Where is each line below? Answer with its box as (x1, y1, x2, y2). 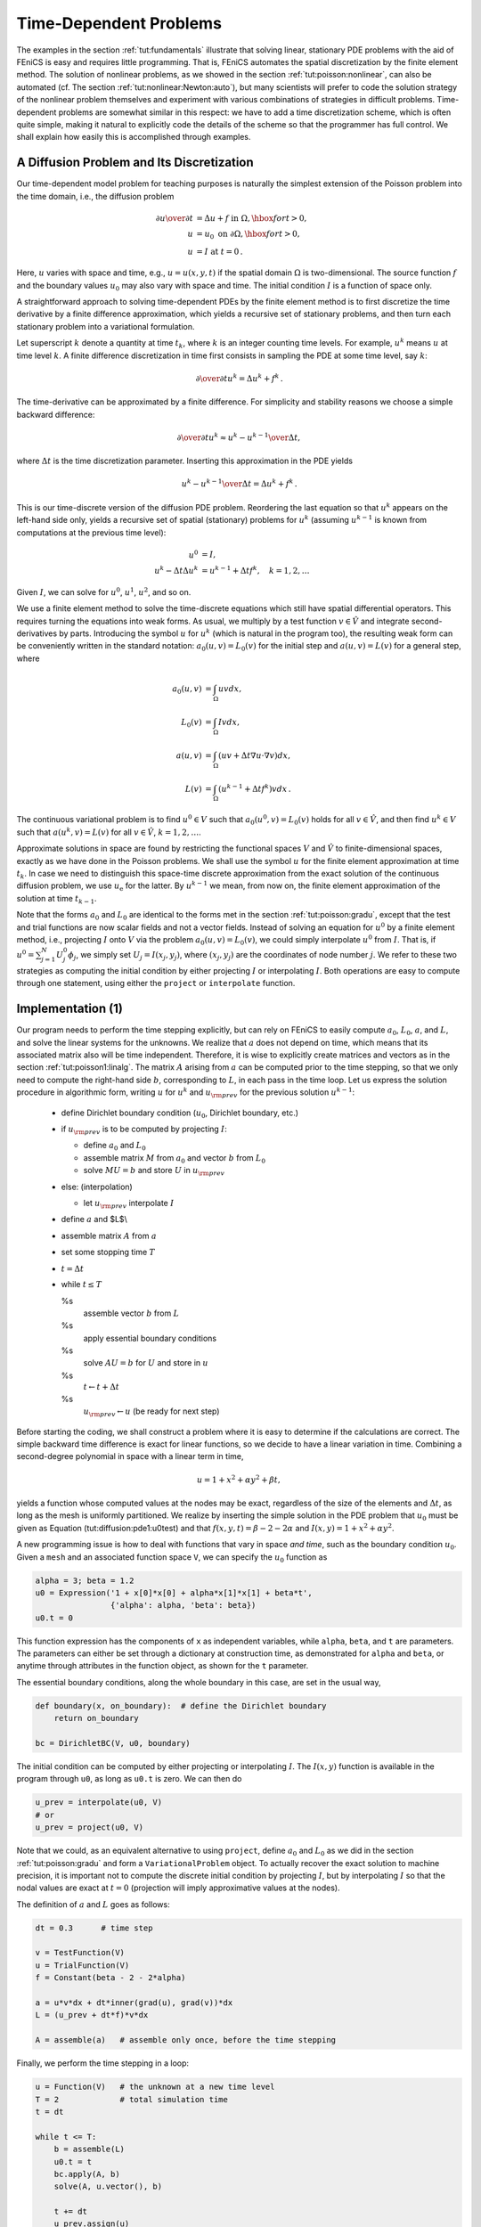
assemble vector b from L (83, 1308, 180, 1318)
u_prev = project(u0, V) (35, 1823, 144, 1832)
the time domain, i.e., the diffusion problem (16, 191, 175, 201)
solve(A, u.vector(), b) (53, 2182, 163, 2191)
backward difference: (16, 409, 95, 420)
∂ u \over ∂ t (156, 213, 193, 223)
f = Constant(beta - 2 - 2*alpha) (35, 1973, 186, 1983)
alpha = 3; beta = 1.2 (35, 1575, 135, 1586)
